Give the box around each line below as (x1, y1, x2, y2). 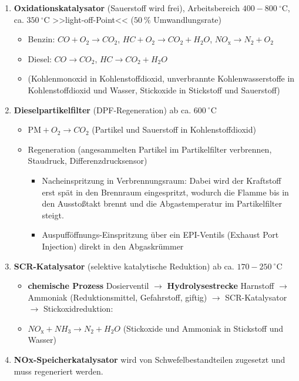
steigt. (42, 208, 64, 221)
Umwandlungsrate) (153, 13, 221, 25)
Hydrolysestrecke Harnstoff (167, 279, 274, 292)
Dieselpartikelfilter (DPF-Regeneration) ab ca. (14, 103, 192, 116)
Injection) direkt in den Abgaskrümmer (42, 240, 184, 252)
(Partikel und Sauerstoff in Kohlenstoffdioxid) (92, 123, 256, 136)
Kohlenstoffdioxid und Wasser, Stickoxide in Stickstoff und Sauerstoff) (28, 83, 280, 96)
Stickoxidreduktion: (43, 302, 113, 315)
